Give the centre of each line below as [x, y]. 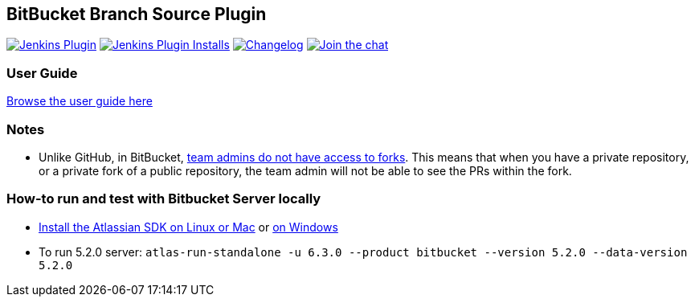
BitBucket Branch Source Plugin [137, 14]
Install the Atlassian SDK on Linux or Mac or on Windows [188, 227]
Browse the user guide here [80, 101]
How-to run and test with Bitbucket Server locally [164, 199]
